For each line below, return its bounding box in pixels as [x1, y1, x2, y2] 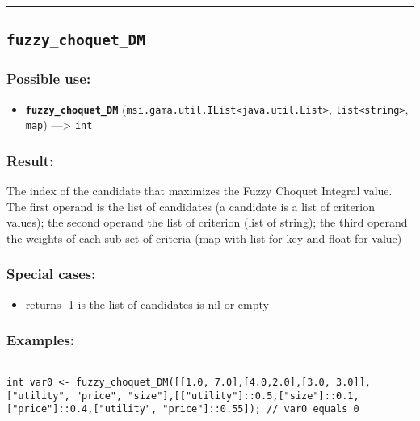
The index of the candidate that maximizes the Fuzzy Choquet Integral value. [6, 182, 393, 199]
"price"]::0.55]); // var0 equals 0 [162, 403, 359, 415]
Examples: [6, 330, 75, 350]
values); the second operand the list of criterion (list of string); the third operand [6, 214, 408, 231]
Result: [6, 150, 54, 170]
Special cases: [6, 264, 96, 284]
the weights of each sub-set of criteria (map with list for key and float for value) [6, 229, 402, 246]
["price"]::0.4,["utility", [6, 403, 157, 415]
